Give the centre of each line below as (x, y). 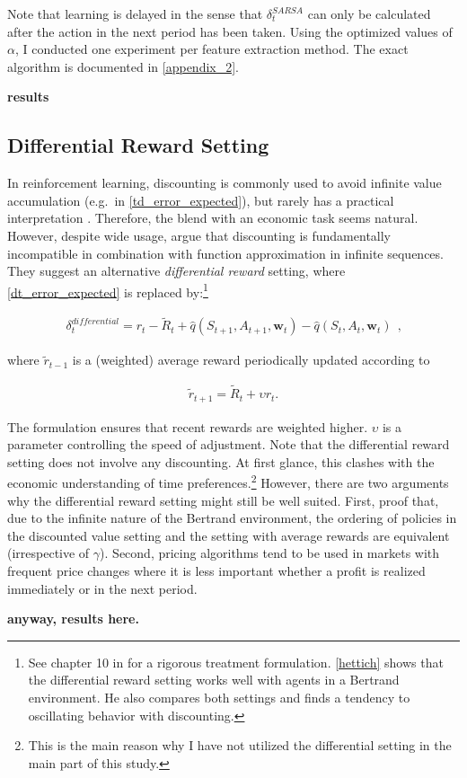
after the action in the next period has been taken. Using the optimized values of (230, 31)
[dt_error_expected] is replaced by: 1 (108, 290)
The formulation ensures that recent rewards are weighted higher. (188, 426)
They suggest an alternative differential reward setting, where (176, 271)
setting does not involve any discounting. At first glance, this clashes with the (221, 461)
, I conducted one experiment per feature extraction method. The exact (211, 49)
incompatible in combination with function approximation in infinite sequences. (225, 253)
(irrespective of (48, 553)
